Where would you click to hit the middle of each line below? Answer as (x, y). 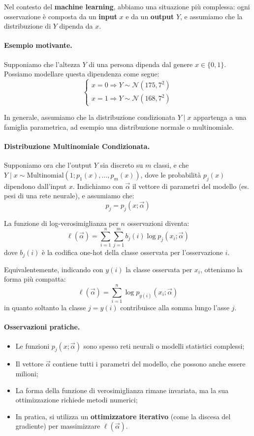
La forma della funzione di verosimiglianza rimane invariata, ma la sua (122, 390)
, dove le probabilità (171, 174)
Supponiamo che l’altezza (42, 64)
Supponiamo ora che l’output (48, 165)
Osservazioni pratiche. (42, 327)
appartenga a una (220, 117)
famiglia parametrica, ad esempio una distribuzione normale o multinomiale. (119, 127)
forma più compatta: (35, 279)
